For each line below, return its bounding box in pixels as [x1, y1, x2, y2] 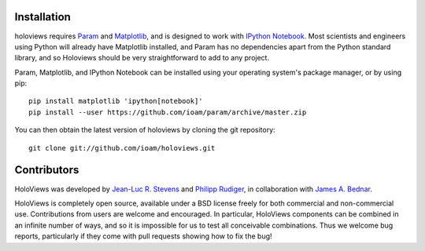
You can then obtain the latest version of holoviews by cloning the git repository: [14, 125, 275, 135]
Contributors [14, 163, 79, 176]
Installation [14, 10, 71, 24]
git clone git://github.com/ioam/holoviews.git [28, 144, 216, 152]
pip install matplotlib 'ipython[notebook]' [28, 96, 204, 106]
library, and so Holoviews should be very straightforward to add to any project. [14, 53, 270, 63]
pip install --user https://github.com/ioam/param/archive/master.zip [28, 107, 307, 117]
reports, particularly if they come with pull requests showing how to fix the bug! [14, 231, 272, 241]
